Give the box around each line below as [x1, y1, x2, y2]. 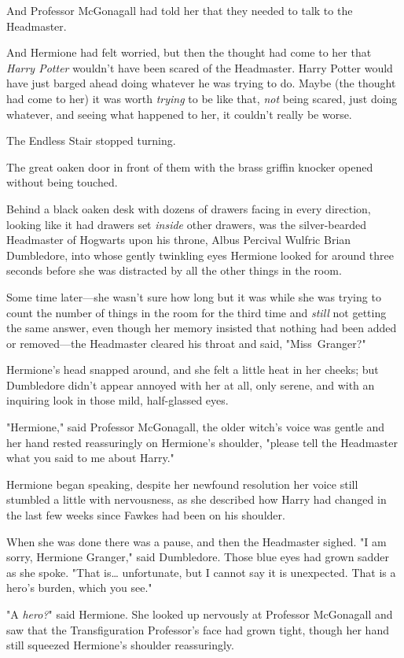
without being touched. [6, 174, 118, 190]
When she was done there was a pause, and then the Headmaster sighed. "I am [6, 533, 387, 549]
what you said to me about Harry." [6, 449, 174, 466]
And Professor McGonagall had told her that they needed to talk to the [6, 2, 353, 18]
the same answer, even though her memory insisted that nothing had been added [6, 320, 397, 336]
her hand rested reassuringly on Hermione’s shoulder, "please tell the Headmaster [6, 434, 398, 450]
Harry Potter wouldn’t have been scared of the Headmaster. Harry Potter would [6, 59, 393, 76]
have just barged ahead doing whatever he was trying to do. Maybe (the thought [6, 75, 396, 91]
